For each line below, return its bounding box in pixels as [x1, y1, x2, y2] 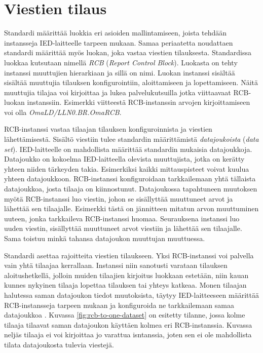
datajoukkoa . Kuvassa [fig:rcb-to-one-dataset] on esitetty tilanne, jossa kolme [4, 309, 245, 320]
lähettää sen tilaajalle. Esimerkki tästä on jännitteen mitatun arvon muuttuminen [4, 203, 259, 214]
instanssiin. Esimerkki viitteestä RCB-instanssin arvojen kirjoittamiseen [27, 97, 250, 107]
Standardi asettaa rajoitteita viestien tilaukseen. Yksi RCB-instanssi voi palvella [4, 250, 254, 260]
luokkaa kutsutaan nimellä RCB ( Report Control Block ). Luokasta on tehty [4, 57, 238, 67]
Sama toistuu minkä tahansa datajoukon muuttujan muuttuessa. [4, 233, 205, 243]
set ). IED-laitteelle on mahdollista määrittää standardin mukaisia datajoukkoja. [4, 143, 252, 154]
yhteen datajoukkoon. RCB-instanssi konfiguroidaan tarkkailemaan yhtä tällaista [4, 173, 256, 184]
